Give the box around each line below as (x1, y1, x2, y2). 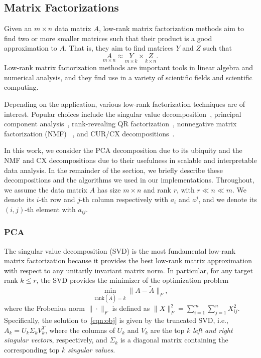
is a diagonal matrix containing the (120, 334, 228, 345)
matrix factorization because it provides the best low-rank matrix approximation (4, 255, 252, 266)
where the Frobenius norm (4, 303, 85, 313)
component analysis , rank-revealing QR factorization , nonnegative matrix (4, 118, 237, 129)
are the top (150, 324, 185, 335)
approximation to (4, 43, 57, 53)
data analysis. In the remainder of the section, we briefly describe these (4, 164, 223, 175)
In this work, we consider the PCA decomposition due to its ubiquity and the (4, 145, 242, 155)
